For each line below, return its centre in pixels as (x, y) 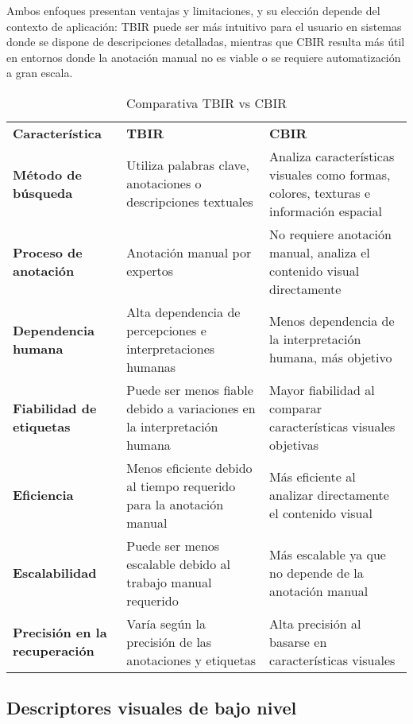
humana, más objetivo (331, 358)
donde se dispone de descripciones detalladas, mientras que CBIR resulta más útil (206, 42)
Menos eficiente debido (189, 467)
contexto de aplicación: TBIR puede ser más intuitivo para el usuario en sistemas (204, 26)
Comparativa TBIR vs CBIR (206, 103)
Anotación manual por (189, 252)
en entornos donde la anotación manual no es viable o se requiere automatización (204, 57)
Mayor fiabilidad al (322, 389)
